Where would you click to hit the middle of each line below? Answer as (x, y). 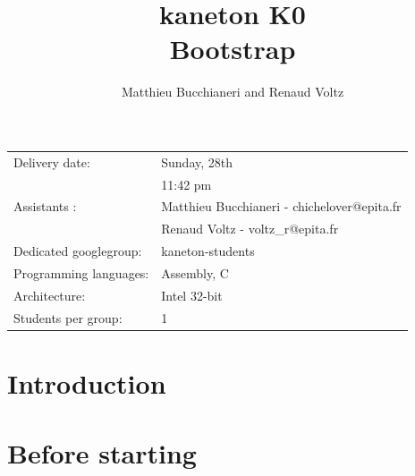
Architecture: (50, 295)
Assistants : (45, 206)
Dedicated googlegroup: (78, 251)
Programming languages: (81, 272)
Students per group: (68, 317)
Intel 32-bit (192, 295)
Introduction (87, 382)
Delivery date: (52, 161)
